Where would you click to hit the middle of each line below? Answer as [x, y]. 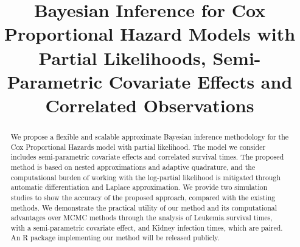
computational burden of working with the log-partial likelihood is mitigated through [145, 177]
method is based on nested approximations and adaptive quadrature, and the [133, 167]
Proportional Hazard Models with [150, 34]
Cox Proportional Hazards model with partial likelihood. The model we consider [138, 147]
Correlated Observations [150, 105]
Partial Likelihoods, [122, 57]
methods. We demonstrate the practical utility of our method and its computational [144, 207]
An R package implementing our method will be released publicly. [115, 238]
